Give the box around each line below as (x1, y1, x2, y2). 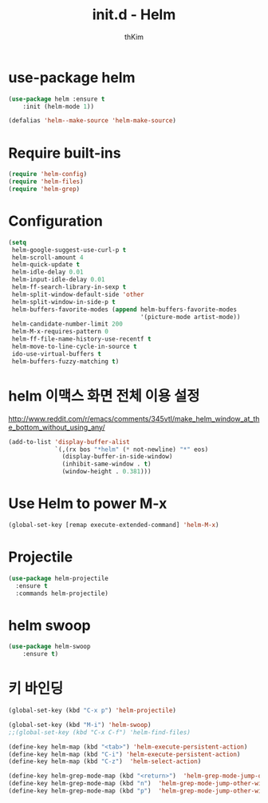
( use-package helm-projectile (8, 574, 109, 582)
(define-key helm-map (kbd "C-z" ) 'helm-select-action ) (8, 757, 202, 765)
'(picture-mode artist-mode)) (140, 313, 241, 321)
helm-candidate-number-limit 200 (11, 320, 124, 329)
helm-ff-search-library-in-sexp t (11, 283, 127, 291)
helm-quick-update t (11, 261, 81, 269)
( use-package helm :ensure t (8, 94, 105, 103)
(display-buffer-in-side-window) (61, 453, 173, 461)
